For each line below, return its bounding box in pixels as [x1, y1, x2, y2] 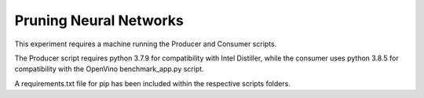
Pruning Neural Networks [14, 12, 184, 29]
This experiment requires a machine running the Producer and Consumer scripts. [14, 39, 277, 49]
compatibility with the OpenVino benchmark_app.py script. [14, 64, 204, 74]
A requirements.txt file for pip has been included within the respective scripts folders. [14, 78, 291, 88]
